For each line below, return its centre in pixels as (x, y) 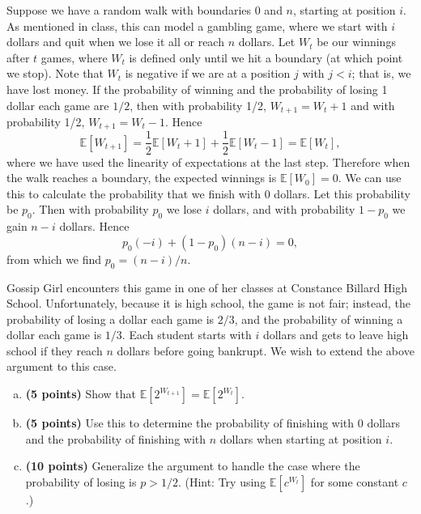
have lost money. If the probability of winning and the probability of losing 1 (197, 89)
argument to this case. (62, 366)
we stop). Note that (55, 73)
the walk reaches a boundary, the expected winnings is (142, 178)
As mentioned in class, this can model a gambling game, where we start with (197, 25)
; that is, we (381, 73)
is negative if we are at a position (208, 73)
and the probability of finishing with (116, 438)
